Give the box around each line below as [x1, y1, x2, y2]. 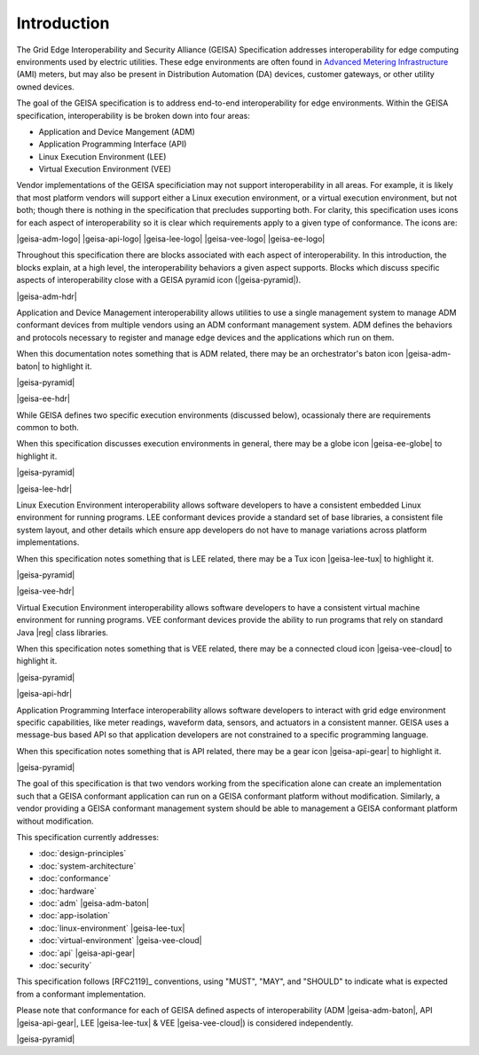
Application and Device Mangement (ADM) [38, 126, 195, 137]
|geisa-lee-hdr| [16, 484, 73, 494]
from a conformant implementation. [16, 988, 146, 999]
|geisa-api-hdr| [16, 689, 73, 699]
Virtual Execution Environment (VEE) [38, 164, 172, 175]
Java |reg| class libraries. [16, 626, 109, 638]
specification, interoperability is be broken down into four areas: [16, 110, 250, 121]
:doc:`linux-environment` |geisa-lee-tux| [38, 923, 185, 933]
